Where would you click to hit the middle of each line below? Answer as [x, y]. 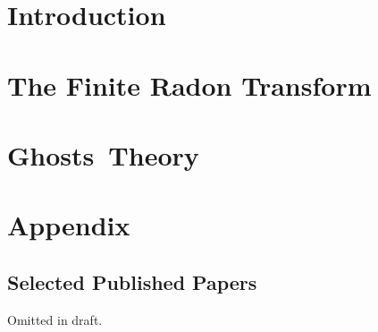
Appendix [69, 225]
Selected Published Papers [132, 281]
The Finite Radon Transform [189, 85]
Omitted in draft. [55, 319]
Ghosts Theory [103, 154]
